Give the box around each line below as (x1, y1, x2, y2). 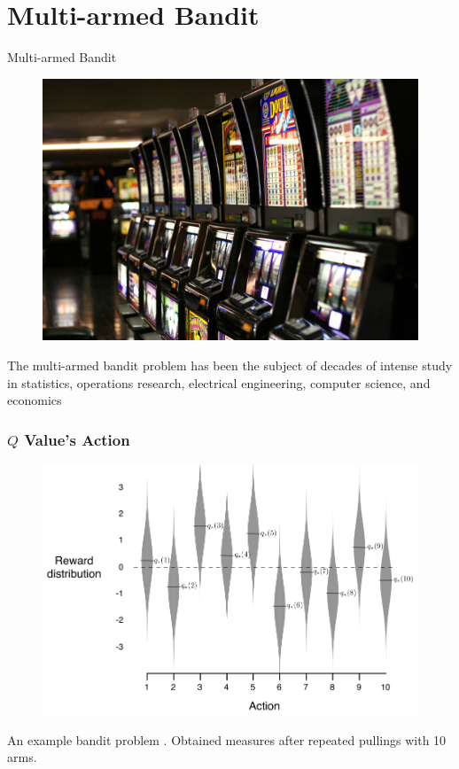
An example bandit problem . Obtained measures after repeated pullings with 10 (7, 730, 447, 749)
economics (7, 391, 62, 409)
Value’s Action (24, 428, 130, 450)
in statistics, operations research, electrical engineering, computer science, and (7, 373, 431, 392)
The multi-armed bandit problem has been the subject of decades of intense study (7, 355, 453, 374)
